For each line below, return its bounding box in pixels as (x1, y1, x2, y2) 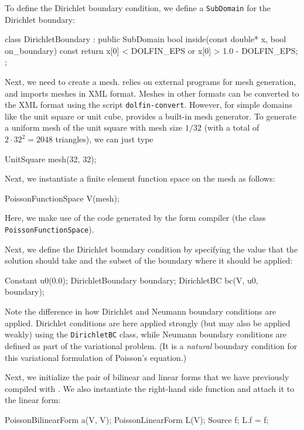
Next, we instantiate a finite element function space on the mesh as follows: (5, 172, 275, 185)
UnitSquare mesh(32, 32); (5, 152, 97, 165)
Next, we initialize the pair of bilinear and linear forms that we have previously (5, 371, 289, 383)
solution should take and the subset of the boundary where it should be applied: (5, 254, 293, 267)
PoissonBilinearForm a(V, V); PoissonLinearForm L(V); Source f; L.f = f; (5, 413, 269, 425)
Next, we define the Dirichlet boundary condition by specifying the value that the (5, 243, 298, 255)
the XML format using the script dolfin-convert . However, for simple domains (5, 98, 292, 111)
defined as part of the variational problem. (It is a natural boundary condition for (5, 339, 298, 351)
